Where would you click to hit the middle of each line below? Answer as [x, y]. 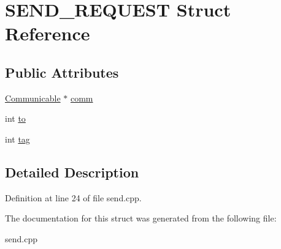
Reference [48, 33]
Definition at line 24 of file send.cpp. [73, 197]
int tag [17, 139]
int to [15, 118]
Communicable [33, 98]
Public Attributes [62, 72]
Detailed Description [72, 172]
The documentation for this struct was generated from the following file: [141, 218]
